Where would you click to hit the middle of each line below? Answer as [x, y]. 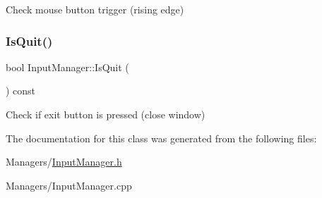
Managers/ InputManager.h [64, 162]
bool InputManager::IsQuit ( [67, 67]
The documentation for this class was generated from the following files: [161, 138]
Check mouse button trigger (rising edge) [95, 9]
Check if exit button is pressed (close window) [106, 114]
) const [21, 91]
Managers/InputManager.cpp [69, 185]
